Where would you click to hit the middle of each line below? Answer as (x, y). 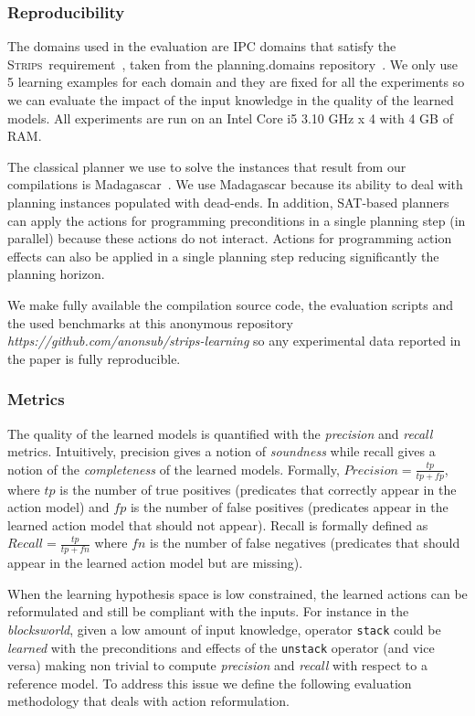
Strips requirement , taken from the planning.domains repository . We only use (233, 64)
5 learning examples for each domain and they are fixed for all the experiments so (236, 82)
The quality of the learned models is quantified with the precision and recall (220, 433)
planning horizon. (56, 274)
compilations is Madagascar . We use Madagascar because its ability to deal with (235, 184)
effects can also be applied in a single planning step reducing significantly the (223, 256)
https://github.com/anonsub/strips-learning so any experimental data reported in (234, 341)
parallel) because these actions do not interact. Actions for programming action (230, 238)
